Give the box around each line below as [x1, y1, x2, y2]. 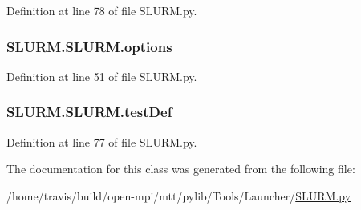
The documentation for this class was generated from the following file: [6, 160, 355, 177]
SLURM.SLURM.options [6, 36, 172, 56]
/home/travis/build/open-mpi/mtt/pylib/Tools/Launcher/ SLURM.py [6, 187, 351, 204]
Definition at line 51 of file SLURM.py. [6, 67, 197, 84]
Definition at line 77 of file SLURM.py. [6, 133, 197, 150]
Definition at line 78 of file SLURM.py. [6, 2, 197, 18]
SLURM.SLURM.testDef [6, 102, 172, 122]
